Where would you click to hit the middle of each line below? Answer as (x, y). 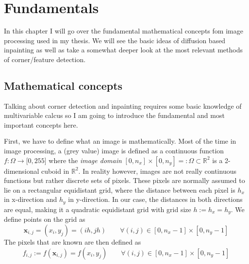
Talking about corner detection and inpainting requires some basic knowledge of (123, 106)
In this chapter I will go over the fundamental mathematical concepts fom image (124, 31)
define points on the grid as (45, 219)
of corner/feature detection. (45, 59)
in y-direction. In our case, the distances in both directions (155, 199)
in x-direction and (31, 199)
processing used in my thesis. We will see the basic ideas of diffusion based (115, 40)
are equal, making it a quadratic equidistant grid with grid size (98, 209)
